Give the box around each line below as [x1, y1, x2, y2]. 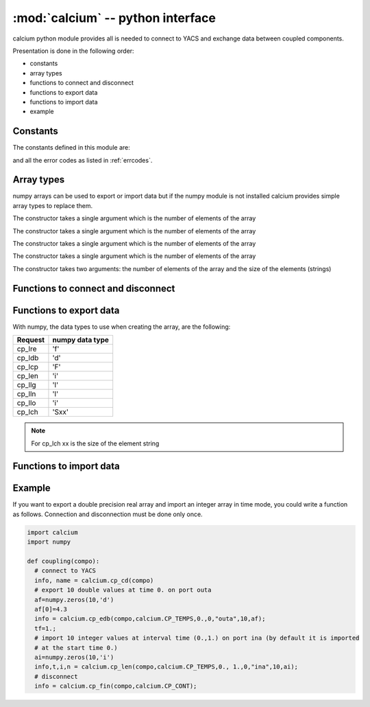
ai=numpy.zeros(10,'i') [34, 653, 114, 661]
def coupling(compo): [27, 557, 100, 565]
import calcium [27, 529, 78, 536]
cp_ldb [16, 353, 39, 363]
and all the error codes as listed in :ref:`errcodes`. [12, 156, 153, 164]
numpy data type [52, 335, 110, 345]
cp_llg [16, 380, 37, 390]
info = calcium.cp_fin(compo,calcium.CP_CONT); [34, 682, 197, 690]
